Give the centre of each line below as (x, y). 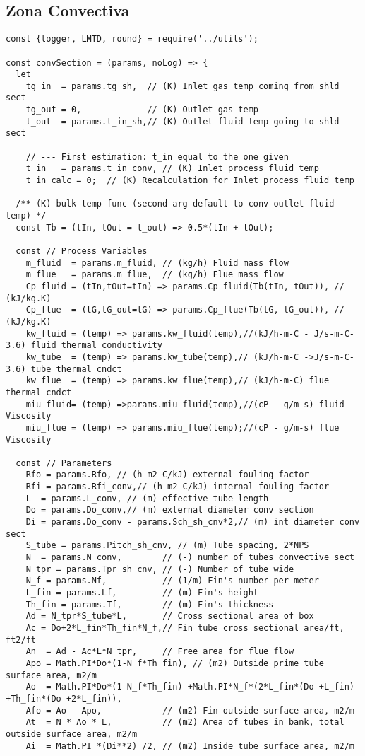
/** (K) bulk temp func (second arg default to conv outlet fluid (175, 204)
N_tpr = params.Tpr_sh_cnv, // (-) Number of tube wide (160, 569)
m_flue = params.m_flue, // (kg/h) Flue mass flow (155, 275)
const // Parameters (64, 463)
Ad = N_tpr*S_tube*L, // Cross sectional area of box (170, 616)
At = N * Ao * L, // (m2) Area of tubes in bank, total (185, 722)
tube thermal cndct (76, 369)
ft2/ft (21, 640)
